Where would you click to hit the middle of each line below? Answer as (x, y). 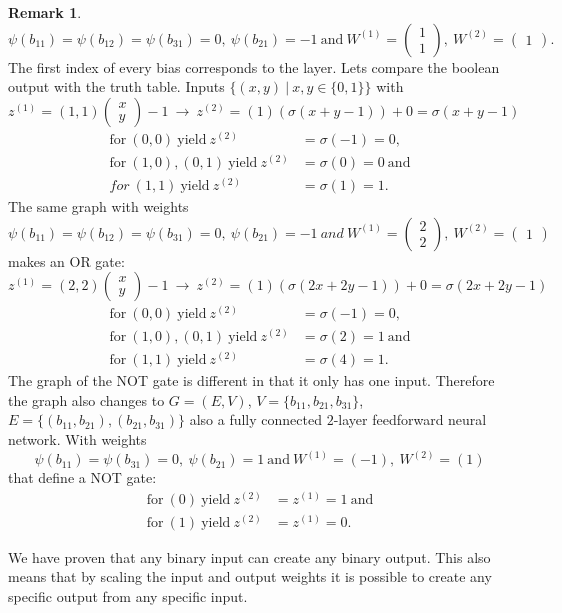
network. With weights (77, 439)
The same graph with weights (98, 205)
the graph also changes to (86, 399)
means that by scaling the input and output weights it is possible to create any (250, 576)
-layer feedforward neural (410, 419)
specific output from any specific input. (128, 595)
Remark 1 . (45, 12)
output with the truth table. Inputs (116, 86)
